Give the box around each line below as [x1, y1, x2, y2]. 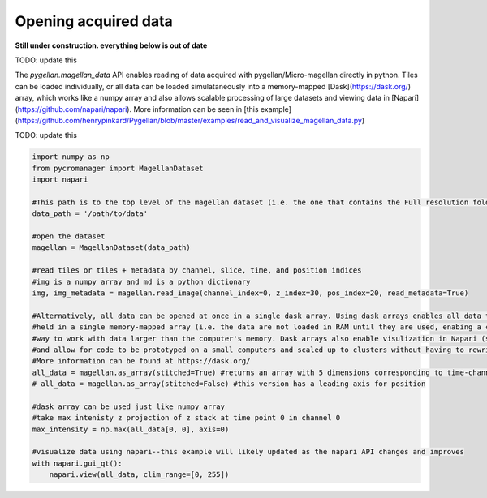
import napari [32, 175, 88, 184]
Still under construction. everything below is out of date [15, 41, 208, 50]
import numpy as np [32, 152, 110, 161]
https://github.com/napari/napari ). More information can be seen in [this [17, 104, 259, 114]
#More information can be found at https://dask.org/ [32, 357, 251, 366]
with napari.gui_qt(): [32, 458, 123, 468]
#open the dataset [32, 232, 106, 241]
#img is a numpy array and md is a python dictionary [32, 277, 251, 286]
